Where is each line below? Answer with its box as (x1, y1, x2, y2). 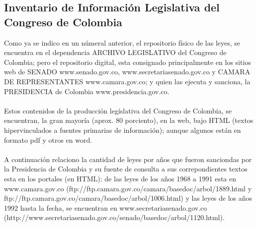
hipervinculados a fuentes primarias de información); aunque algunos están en (4, 124, 241, 135)
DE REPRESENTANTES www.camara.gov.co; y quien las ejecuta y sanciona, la (4, 76, 251, 86)
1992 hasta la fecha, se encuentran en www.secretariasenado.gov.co (4, 202, 207, 213)
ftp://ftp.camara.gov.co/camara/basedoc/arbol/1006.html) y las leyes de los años (4, 193, 253, 203)
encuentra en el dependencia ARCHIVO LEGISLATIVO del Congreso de (4, 47, 227, 57)
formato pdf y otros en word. (4, 134, 92, 145)
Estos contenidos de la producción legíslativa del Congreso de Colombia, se (4, 105, 232, 115)
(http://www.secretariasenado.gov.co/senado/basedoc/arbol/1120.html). (4, 212, 225, 223)
